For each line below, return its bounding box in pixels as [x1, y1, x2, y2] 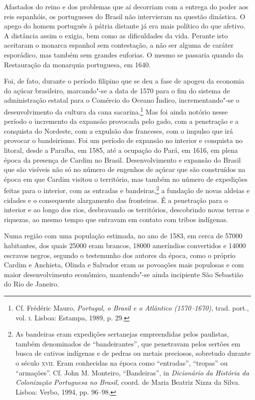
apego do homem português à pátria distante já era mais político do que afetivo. [4, 21, 246, 31]
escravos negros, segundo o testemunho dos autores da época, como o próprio [4, 250, 236, 260]
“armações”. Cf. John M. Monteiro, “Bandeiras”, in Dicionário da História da [15, 367, 249, 377]
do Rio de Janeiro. [4, 279, 59, 289]
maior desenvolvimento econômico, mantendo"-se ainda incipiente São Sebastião [4, 269, 244, 279]
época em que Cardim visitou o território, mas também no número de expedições [4, 173, 248, 184]
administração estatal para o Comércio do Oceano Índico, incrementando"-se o [4, 95, 240, 105]
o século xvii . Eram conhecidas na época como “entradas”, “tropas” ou [15, 357, 228, 368]
